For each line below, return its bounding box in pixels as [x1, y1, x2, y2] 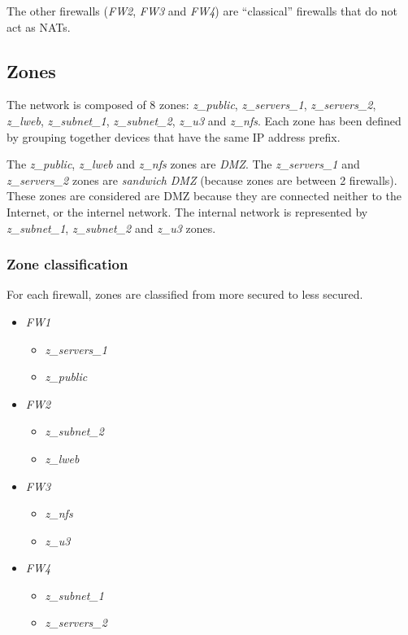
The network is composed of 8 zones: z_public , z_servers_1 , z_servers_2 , [7, 96, 376, 113]
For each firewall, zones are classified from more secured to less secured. [7, 286, 363, 303]
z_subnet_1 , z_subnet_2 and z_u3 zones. [7, 219, 216, 236]
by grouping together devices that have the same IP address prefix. [7, 128, 341, 145]
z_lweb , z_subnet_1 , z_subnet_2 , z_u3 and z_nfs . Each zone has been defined [7, 112, 401, 129]
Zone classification [7, 254, 128, 274]
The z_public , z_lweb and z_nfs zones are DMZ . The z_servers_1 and [7, 155, 360, 173]
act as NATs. [7, 18, 71, 35]
